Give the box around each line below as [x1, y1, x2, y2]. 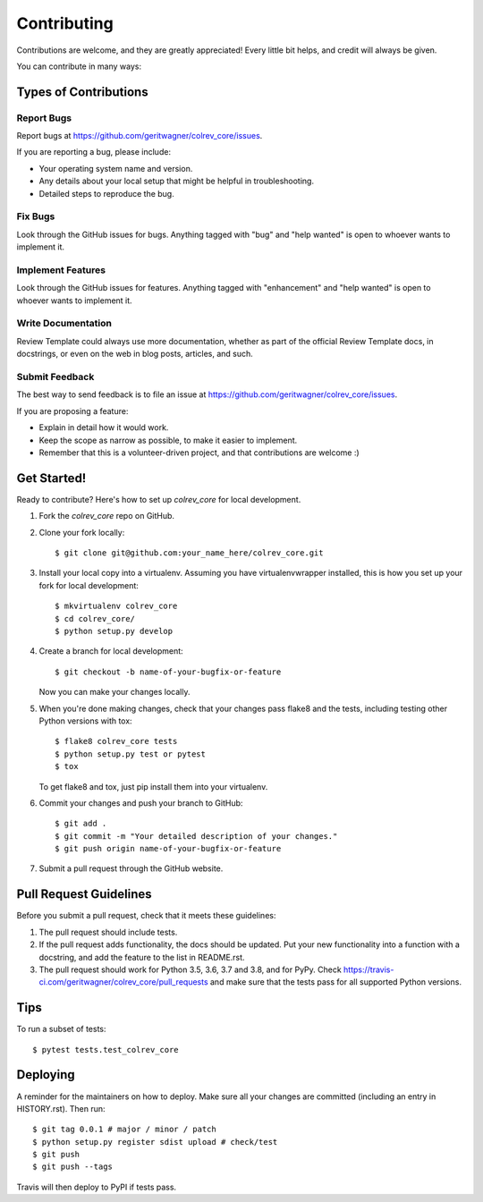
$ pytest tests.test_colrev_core [32, 1045, 179, 1054]
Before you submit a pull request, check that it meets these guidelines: [16, 910, 276, 921]
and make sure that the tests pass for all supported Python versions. [210, 977, 462, 987]
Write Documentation [16, 317, 112, 330]
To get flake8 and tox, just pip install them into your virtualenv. [38, 781, 268, 791]
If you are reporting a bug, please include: [16, 147, 172, 157]
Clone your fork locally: [38, 527, 125, 538]
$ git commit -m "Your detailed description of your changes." [55, 831, 338, 841]
